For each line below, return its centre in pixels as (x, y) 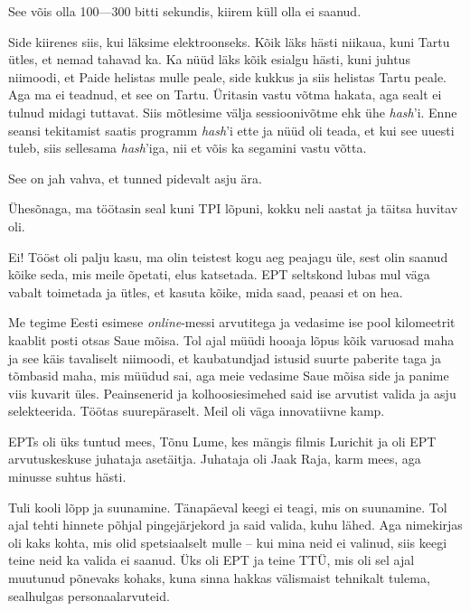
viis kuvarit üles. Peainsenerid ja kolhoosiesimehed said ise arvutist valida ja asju (232, 393)
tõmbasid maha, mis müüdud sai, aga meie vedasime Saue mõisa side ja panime (229, 376)
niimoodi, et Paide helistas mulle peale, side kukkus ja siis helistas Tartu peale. (228, 76)
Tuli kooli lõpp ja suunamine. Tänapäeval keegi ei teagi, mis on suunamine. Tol (228, 507)
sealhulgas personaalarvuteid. (89, 595)
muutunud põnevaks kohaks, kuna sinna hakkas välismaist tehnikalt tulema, (219, 578)
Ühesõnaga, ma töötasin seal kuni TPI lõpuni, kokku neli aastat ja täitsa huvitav (233, 208)
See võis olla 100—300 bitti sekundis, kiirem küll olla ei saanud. (185, 11)
